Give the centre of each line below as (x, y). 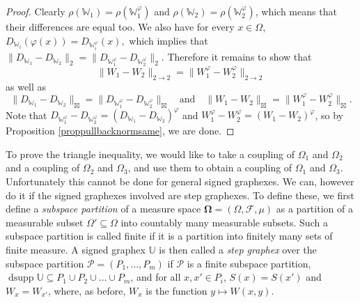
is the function (177, 290)
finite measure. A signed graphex (76, 249)
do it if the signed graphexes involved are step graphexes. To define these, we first (180, 195)
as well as (26, 86)
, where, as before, (87, 290)
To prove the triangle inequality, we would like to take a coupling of (150, 154)
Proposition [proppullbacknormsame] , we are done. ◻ (120, 131)
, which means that (296, 11)
